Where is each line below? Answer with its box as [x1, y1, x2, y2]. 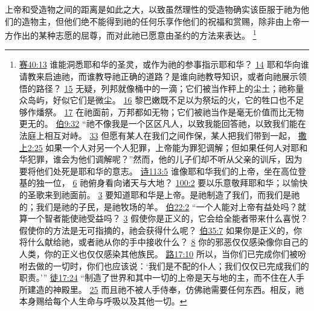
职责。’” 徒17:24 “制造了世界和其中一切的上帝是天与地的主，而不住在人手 [19, 271, 304, 284]
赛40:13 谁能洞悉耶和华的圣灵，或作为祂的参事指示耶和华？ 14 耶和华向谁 [19, 58, 309, 71]
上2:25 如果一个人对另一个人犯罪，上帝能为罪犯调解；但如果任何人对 [19, 141, 291, 153]
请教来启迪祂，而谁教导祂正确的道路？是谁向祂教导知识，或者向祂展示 [19, 70, 298, 83]
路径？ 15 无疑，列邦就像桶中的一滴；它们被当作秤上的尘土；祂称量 [36, 82, 304, 94]
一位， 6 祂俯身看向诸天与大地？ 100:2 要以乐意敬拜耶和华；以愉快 [44, 176, 308, 189]
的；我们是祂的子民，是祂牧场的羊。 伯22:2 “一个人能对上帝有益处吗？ [19, 200, 298, 213]
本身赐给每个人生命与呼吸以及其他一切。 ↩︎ [19, 295, 187, 307]
